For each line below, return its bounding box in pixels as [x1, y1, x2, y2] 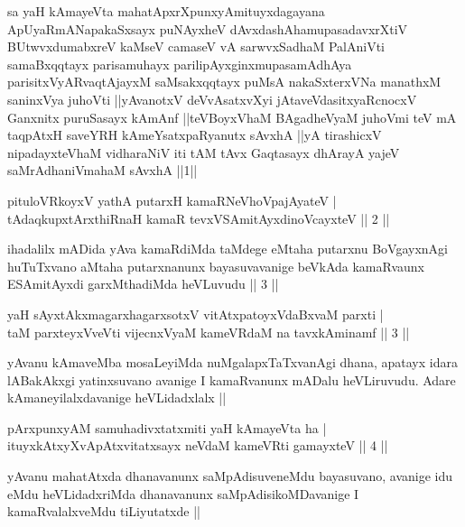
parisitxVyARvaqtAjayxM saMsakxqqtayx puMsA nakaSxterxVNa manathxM [7, 72, 442, 91]
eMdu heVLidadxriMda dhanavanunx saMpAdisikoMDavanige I [7, 484, 359, 503]
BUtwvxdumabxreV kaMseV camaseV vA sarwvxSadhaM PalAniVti [7, 37, 385, 56]
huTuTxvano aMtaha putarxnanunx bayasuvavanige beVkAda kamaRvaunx [7, 256, 424, 275]
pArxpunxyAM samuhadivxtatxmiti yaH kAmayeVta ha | [7, 418, 327, 437]
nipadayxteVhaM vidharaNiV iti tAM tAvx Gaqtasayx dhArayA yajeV [7, 143, 400, 162]
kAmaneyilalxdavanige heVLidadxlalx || [7, 388, 227, 407]
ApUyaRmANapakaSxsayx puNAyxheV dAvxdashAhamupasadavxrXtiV [7, 19, 408, 38]
